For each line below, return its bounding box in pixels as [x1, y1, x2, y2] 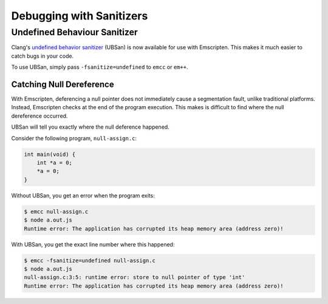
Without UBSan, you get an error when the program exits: [11, 192, 155, 199]
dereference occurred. [11, 112, 68, 120]
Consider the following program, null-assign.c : [11, 134, 137, 142]
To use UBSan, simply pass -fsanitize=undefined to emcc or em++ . [11, 64, 188, 71]
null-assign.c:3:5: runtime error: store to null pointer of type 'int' [24, 274, 245, 281]
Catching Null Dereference [11, 79, 115, 89]
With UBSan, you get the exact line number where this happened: [11, 240, 175, 248]
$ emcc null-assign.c [24, 208, 89, 215]
